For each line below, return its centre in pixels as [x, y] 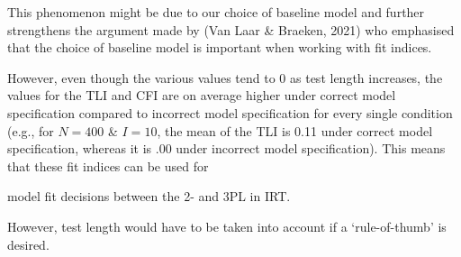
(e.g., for [31, 130]
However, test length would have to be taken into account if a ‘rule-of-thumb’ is [227, 226]
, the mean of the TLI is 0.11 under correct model [295, 130]
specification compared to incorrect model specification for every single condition [230, 112]
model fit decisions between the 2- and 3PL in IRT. [149, 196]
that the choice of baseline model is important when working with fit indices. [220, 47]
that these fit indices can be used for [108, 165]
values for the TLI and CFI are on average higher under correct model [202, 95]
